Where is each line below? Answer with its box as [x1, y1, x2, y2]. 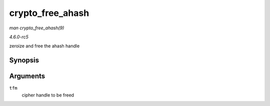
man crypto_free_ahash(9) [9, 25, 64, 31]
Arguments [9, 72, 45, 81]
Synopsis [9, 56, 39, 65]
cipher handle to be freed [21, 92, 74, 98]
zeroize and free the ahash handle [9, 43, 80, 49]
